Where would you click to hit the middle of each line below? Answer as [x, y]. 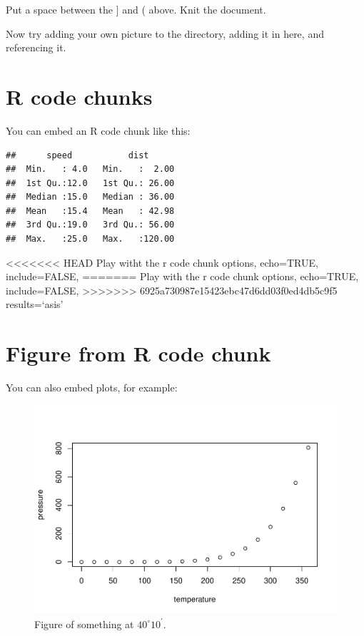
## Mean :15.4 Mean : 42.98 [90, 211]
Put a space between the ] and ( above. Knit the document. [136, 9]
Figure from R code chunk [138, 353]
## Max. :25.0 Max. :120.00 [90, 239]
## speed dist [77, 155]
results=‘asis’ [35, 304]
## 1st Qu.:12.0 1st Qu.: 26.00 [90, 183]
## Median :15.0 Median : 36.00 [90, 197]
